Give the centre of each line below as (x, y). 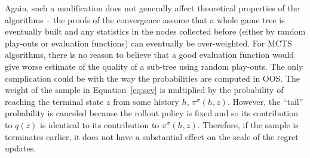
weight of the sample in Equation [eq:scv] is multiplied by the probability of (144, 90)
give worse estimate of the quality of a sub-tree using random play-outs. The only (154, 66)
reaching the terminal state (54, 101)
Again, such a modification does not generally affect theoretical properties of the (152, 8)
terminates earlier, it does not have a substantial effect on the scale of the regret (152, 136)
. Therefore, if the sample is (248, 124)
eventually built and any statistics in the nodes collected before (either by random (155, 31)
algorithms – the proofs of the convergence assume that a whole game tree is (145, 19)
